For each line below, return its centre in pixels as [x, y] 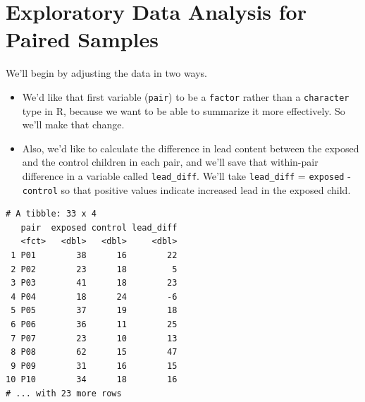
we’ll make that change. [73, 124]
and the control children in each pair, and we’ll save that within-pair [170, 162]
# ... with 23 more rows [64, 393]
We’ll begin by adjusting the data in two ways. [107, 73]
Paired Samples [82, 39]
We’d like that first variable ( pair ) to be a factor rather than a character [186, 96]
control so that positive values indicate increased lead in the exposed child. [186, 189]
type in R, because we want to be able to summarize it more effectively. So [184, 110]
